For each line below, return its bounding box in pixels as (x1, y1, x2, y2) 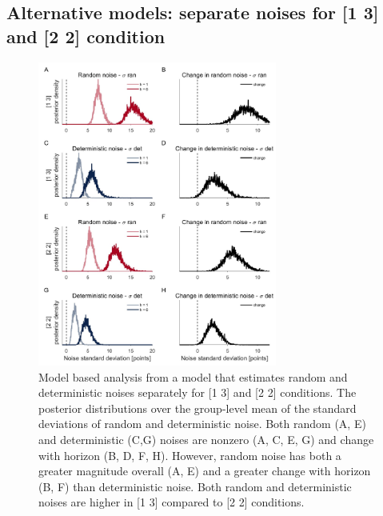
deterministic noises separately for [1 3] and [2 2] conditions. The (38, 384, 357, 401)
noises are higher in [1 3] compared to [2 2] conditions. (38, 494, 305, 510)
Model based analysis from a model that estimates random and (38, 368, 348, 385)
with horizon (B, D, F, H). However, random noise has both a (38, 446, 341, 463)
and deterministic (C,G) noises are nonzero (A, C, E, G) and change (38, 431, 374, 448)
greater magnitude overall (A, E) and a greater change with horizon (38, 462, 371, 479)
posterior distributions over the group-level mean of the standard (38, 399, 357, 416)
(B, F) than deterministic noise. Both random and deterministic (38, 478, 352, 494)
